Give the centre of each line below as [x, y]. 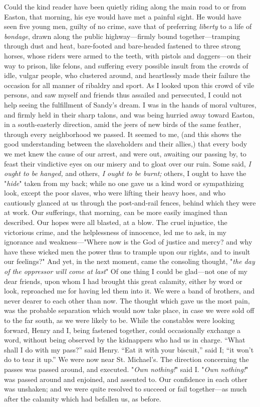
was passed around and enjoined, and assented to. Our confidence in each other [126, 379]
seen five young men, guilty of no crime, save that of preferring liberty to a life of [128, 26]
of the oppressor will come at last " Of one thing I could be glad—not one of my [126, 271]
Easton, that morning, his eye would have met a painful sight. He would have [123, 16]
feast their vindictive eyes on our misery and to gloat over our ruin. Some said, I [127, 163]
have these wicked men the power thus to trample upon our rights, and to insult [127, 251]
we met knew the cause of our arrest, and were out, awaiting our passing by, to [125, 153]
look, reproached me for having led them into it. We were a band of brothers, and [129, 291]
